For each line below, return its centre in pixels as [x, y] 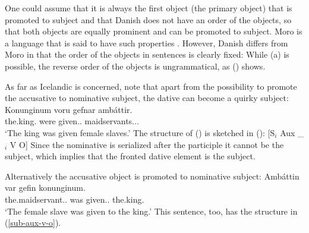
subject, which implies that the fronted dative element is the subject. [130, 156]
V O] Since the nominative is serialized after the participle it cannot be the [147, 144]
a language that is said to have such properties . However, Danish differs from [146, 42]
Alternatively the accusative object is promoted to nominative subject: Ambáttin [152, 176]
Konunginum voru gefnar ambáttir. [69, 109]
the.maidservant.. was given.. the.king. [75, 199]
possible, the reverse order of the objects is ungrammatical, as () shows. [135, 66]
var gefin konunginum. [45, 188]
